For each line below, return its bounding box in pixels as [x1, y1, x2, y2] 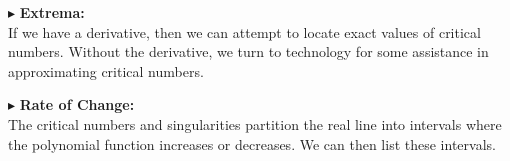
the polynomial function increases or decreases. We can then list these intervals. [8, 133, 496, 154]
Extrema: [19, 2, 85, 22]
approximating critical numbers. [8, 60, 204, 81]
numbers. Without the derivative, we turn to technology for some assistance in [8, 41, 489, 62]
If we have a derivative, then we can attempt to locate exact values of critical [8, 21, 481, 42]
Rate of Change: [19, 94, 135, 115]
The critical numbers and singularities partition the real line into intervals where [8, 113, 502, 134]
